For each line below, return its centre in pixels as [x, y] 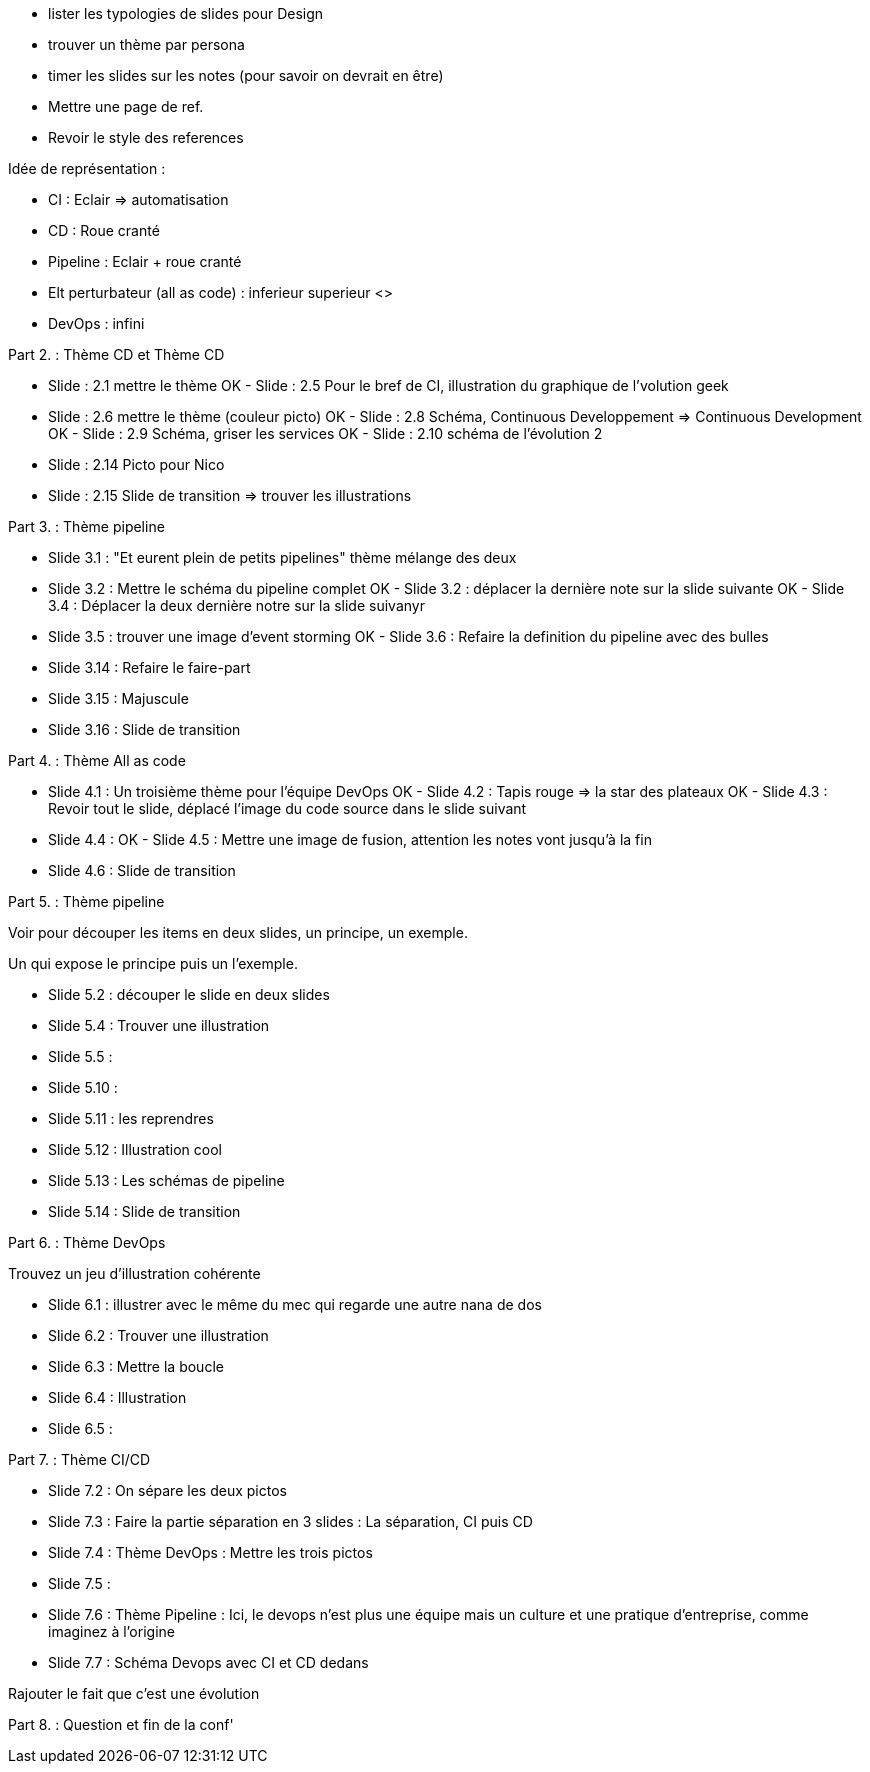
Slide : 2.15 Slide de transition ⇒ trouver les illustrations [230, 495]
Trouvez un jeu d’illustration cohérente [134, 1273]
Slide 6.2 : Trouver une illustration [158, 1335]
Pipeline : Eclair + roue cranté [145, 261]
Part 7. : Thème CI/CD [79, 1459]
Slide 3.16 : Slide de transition [144, 729]
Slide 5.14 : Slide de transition [144, 1211]
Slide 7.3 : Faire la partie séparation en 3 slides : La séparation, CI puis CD [290, 1521]
